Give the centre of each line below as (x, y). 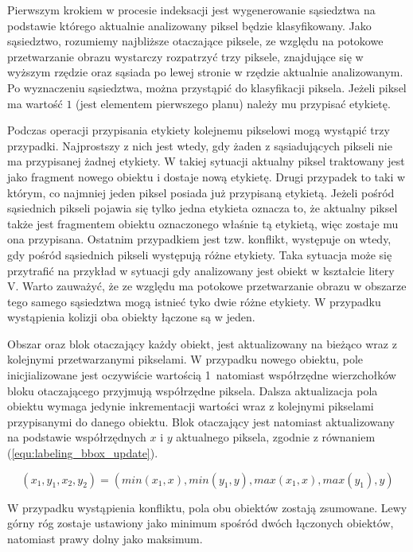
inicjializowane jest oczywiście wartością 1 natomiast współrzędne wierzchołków (202, 375)
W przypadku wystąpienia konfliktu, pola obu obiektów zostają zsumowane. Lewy (207, 507)
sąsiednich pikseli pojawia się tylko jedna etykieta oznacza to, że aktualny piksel (203, 208)
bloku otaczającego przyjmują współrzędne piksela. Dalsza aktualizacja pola (193, 390)
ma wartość (35, 103)
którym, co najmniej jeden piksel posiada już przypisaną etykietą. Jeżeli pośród (201, 192)
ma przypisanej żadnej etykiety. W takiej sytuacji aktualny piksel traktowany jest (206, 161)
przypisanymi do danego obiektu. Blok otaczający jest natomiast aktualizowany (201, 421)
